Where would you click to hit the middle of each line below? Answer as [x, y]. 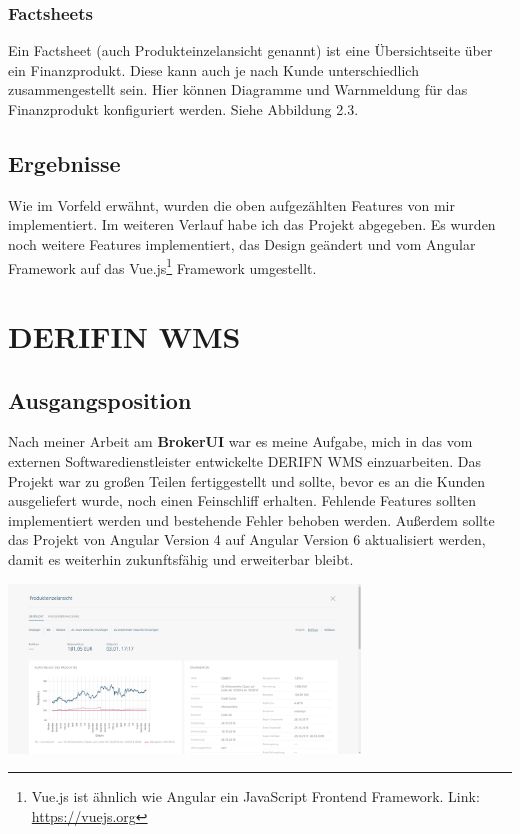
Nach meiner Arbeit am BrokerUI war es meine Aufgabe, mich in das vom [240, 441]
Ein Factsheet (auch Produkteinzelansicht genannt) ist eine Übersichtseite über [250, 50]
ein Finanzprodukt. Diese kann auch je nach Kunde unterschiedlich [213, 69]
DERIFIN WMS [124, 336]
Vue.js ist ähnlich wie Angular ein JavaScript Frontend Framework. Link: [255, 796]
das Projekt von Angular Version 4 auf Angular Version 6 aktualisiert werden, [247, 539]
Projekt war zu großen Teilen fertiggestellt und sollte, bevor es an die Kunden [247, 480]
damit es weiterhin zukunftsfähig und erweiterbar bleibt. [181, 558]
